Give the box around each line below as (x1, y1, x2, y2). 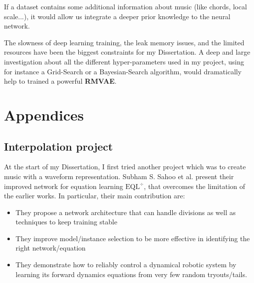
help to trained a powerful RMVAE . (4, 76, 117, 86)
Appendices (4, 104, 84, 125)
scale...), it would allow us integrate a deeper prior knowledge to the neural (4, 11, 231, 21)
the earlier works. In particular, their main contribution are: (4, 190, 185, 201)
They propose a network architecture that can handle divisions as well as (15, 207, 236, 217)
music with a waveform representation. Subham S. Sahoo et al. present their (4, 171, 234, 181)
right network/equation (15, 243, 86, 253)
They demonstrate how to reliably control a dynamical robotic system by (15, 259, 236, 270)
